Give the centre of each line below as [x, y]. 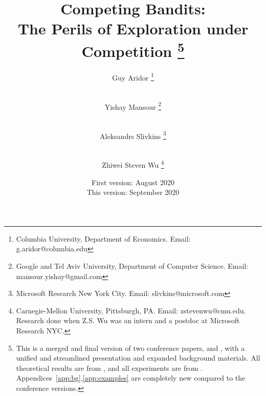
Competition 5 [133, 50]
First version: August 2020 [133, 182]
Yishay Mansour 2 [133, 106]
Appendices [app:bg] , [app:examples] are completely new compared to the [131, 378]
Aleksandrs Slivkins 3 [133, 135]
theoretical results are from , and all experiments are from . [109, 368]
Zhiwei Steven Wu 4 [133, 164]
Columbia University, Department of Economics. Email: [103, 238]
